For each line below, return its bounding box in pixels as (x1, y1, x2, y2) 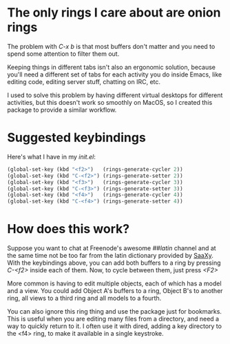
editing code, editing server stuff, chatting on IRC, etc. (7, 77, 160, 85)
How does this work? (7, 221, 129, 237)
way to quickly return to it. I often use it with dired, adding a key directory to (7, 322, 222, 330)
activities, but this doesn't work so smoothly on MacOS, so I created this (7, 98, 213, 106)
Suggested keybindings (7, 130, 146, 145)
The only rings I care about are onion (7, 5, 221, 21)
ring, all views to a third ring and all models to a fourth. (7, 294, 162, 303)
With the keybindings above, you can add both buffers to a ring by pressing (7, 259, 222, 267)
